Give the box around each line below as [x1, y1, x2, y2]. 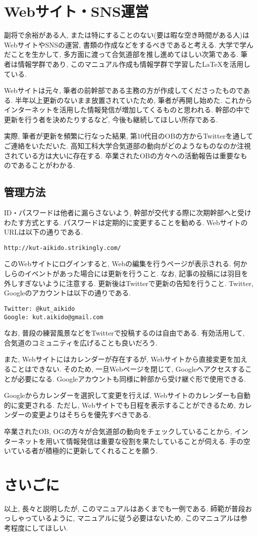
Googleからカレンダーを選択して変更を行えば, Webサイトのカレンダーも [4, 390, 237, 400]
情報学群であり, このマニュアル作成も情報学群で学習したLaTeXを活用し [17, 58, 251, 69]
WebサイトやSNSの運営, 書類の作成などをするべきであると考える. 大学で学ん [4, 39, 254, 49]
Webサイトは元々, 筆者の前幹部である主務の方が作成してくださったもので [4, 85, 243, 96]
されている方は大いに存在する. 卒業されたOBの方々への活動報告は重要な [4, 150, 240, 160]
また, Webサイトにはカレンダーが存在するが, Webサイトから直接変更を [4, 354, 234, 364]
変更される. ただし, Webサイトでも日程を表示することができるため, [17, 399, 236, 410]
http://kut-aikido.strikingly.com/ [4, 244, 121, 251]
